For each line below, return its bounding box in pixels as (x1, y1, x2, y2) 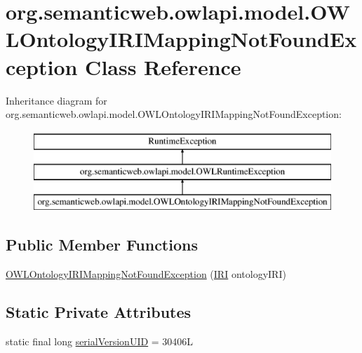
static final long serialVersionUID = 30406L (6, 333, 194, 348)
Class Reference (85, 52, 241, 81)
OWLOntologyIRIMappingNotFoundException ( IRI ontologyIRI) (6, 266, 286, 281)
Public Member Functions (6, 234, 198, 255)
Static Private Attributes (6, 300, 192, 322)
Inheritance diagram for (6, 93, 107, 107)
